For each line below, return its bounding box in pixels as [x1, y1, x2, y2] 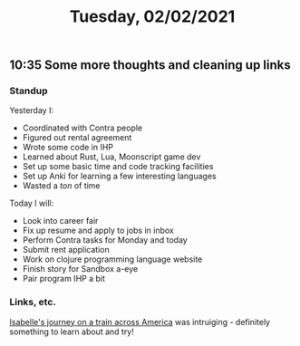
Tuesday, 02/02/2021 [69, 6, 236, 27]
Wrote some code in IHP [22, 142, 114, 153]
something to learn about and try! [9, 326, 134, 337]
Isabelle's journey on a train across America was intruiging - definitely [9, 316, 270, 327]
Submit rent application [22, 245, 111, 255]
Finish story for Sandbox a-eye [22, 264, 139, 274]
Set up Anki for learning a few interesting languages [22, 170, 217, 182]
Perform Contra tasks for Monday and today [22, 235, 188, 245]
